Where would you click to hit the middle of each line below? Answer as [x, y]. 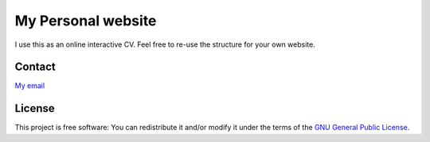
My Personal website [86, 21]
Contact [35, 67]
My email [30, 86]
